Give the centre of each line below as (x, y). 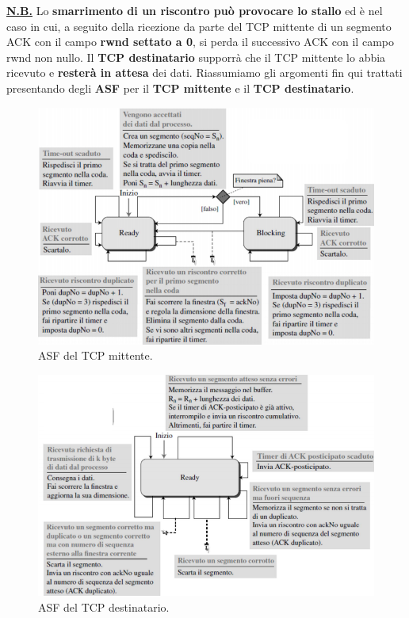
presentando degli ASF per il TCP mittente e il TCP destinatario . (180, 88)
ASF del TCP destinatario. (104, 607)
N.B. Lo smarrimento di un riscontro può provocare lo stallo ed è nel (195, 10)
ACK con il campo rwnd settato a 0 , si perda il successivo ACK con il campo (200, 42)
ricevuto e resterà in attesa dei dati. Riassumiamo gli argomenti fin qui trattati (204, 72)
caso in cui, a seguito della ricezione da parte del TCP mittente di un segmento (199, 26)
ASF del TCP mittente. (96, 355)
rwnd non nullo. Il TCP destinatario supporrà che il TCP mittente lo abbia (196, 57)
